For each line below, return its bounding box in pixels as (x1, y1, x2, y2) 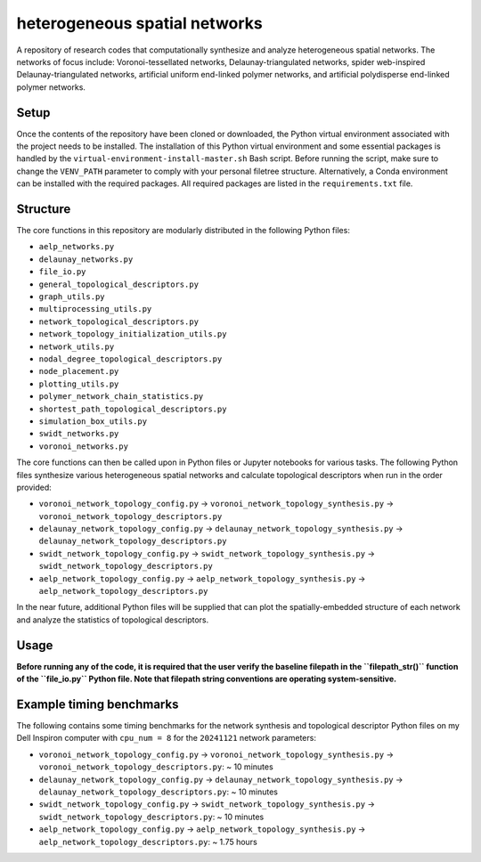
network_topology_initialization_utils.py (38, 329, 227, 339)
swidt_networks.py (38, 428, 119, 439)
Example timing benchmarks (16, 696, 179, 712)
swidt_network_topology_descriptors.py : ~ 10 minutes (38, 811, 265, 822)
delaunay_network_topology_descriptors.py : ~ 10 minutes (38, 786, 278, 797)
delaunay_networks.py (38, 254, 134, 264)
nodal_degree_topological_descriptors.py (38, 354, 223, 364)
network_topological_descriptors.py (38, 316, 200, 327)
